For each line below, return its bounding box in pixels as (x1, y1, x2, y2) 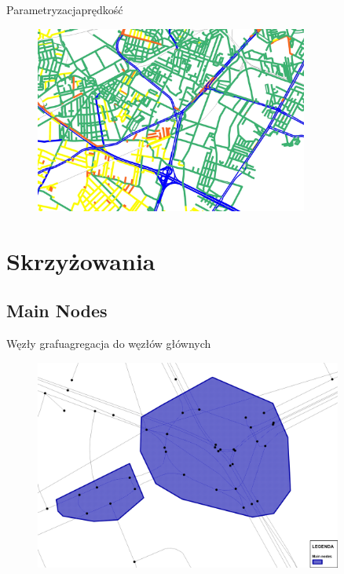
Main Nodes (6, 298, 108, 323)
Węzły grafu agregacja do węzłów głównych (6, 335, 211, 352)
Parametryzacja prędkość (6, 2, 123, 17)
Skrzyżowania (6, 244, 156, 276)
